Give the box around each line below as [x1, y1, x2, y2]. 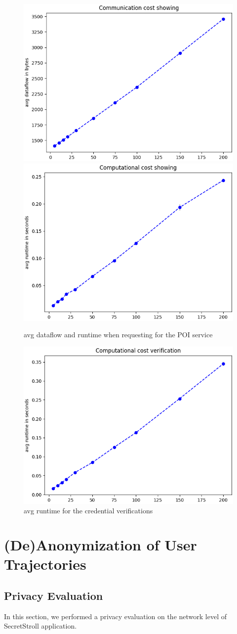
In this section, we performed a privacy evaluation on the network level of [4, 611, 227, 621]
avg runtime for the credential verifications [24, 505, 153, 516]
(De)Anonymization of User [4, 535, 197, 555]
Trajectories [4, 554, 86, 574]
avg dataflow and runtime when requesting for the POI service [24, 329, 213, 340]
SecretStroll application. [4, 621, 77, 631]
